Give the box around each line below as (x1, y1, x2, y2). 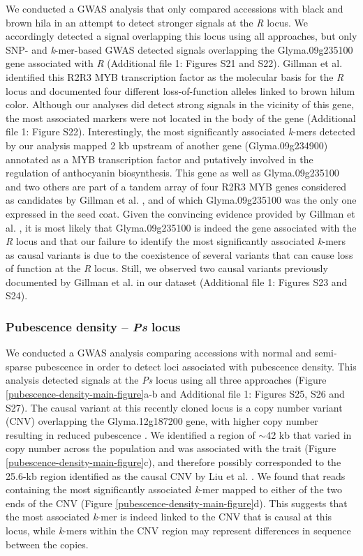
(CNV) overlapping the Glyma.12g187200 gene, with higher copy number (6, 414, 318, 428)
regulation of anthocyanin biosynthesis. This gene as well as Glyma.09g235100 (6, 165, 339, 180)
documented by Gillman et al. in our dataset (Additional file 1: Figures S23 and (6, 274, 348, 289)
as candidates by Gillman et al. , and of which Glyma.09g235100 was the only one (6, 193, 357, 207)
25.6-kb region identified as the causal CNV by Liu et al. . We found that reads (6, 468, 346, 483)
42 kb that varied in (266, 427, 352, 442)
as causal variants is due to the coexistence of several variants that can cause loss (6, 247, 353, 262)
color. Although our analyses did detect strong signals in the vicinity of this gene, (6, 97, 355, 112)
